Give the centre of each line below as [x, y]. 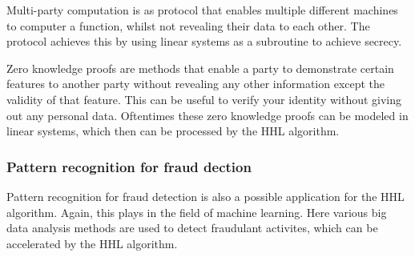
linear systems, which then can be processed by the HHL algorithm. [173, 131]
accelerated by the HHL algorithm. [92, 243]
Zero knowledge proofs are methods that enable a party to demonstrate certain [200, 68]
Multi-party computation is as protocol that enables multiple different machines [202, 10]
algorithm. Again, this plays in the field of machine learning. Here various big [197, 212]
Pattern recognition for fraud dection [129, 166]
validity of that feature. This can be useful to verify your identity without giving [204, 99]
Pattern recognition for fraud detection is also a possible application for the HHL [205, 196]
